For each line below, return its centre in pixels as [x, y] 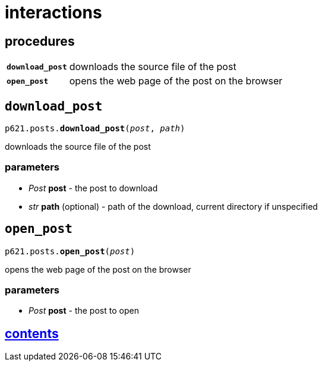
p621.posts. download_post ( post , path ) [95, 129]
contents [32, 333]
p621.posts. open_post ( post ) [70, 251]
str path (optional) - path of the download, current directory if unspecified [173, 206]
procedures [40, 41]
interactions [53, 12]
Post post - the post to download [93, 188]
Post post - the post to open [84, 311]
